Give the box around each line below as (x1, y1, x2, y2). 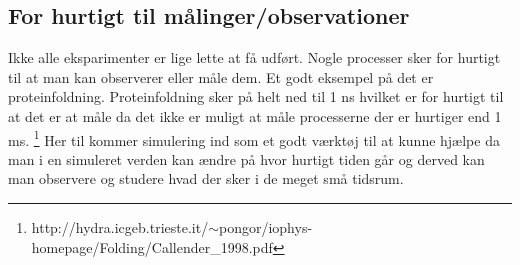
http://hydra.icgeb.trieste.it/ (31, 217, 209, 238)
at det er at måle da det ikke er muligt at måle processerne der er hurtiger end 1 (8, 105, 502, 126)
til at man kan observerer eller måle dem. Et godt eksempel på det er (8, 66, 434, 87)
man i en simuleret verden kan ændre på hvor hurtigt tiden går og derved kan (8, 148, 485, 169)
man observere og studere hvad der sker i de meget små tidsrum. (8, 168, 404, 189)
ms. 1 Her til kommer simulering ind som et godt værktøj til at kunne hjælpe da (8, 126, 500, 150)
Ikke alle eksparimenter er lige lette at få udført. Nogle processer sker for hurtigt (8, 47, 501, 68)
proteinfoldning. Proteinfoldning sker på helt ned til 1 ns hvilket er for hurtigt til (8, 86, 504, 107)
